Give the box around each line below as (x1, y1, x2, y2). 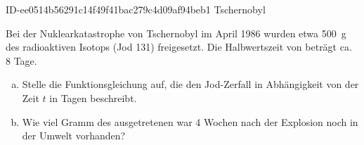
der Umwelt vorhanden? (22, 128, 126, 143)
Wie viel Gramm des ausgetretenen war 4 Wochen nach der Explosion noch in (22, 114, 358, 129)
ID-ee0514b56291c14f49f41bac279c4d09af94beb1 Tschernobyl (6, 2, 266, 16)
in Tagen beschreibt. (49, 90, 137, 105)
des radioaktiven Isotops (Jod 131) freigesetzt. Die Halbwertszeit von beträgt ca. (6, 39, 352, 54)
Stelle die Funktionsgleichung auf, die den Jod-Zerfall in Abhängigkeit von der (22, 77, 359, 92)
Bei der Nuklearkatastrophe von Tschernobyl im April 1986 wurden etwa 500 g (6, 25, 346, 40)
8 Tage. (6, 53, 37, 68)
